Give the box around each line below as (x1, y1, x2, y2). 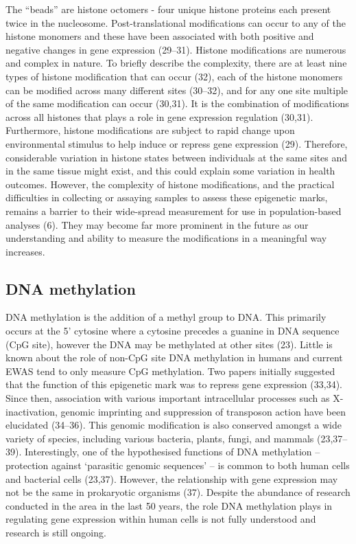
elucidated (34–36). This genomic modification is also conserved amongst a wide (5, 418, 342, 432)
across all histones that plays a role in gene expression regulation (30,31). (5, 109, 313, 124)
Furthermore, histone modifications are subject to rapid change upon (5, 123, 295, 137)
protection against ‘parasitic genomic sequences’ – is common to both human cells (5, 458, 350, 473)
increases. (5, 244, 45, 258)
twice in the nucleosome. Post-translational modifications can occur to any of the (5, 15, 346, 30)
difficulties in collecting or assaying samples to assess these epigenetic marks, (5, 190, 328, 205)
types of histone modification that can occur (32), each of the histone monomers (5, 69, 343, 83)
